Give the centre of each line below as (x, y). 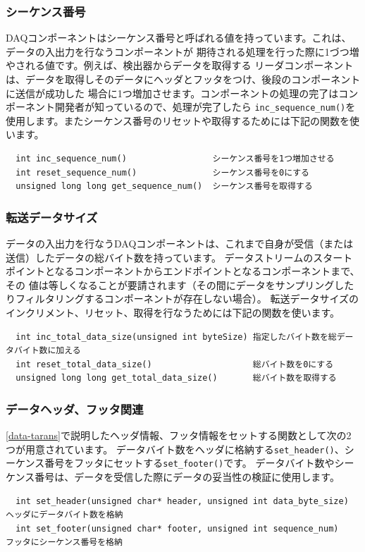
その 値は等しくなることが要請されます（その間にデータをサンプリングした (180, 284)
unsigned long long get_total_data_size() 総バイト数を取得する (176, 378)
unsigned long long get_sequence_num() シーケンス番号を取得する (164, 186)
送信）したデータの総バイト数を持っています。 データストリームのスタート (179, 257)
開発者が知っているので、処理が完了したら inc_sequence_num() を (205, 107)
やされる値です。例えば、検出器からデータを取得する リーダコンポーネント (180, 65)
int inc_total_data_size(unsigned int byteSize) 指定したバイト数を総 (176, 337)
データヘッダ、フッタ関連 (75, 409)
